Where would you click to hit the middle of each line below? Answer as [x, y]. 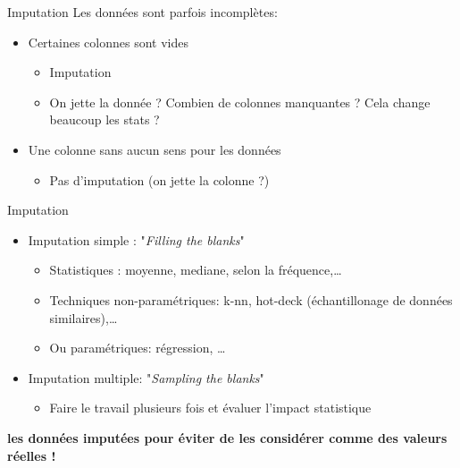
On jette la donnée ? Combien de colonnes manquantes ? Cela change [240, 102]
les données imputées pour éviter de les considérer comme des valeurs [227, 437]
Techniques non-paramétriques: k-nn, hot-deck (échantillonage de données [251, 299]
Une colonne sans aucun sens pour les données [155, 149]
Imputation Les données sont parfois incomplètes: [142, 12]
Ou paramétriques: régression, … [138, 348]
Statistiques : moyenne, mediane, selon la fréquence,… [196, 270]
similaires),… [84, 317]
